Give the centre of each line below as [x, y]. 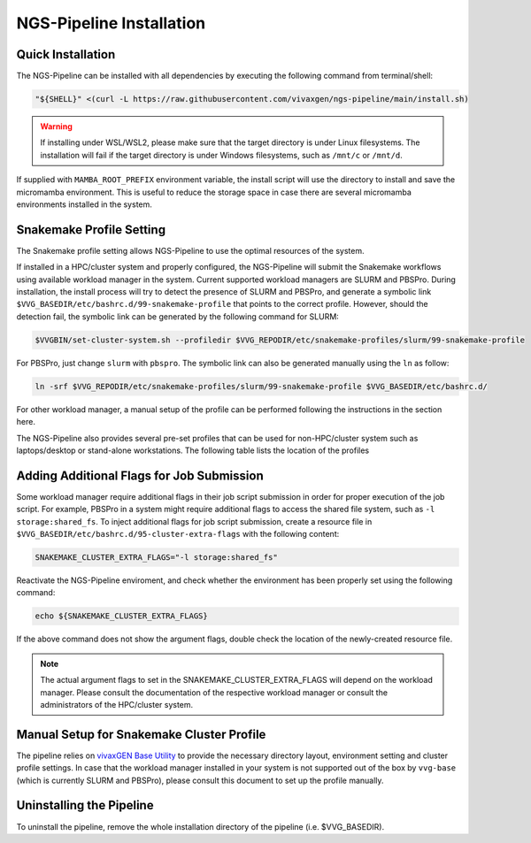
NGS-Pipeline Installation [111, 23]
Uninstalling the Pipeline [85, 805]
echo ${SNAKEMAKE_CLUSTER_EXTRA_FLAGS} [121, 616]
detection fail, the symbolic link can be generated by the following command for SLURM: [178, 316]
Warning [56, 126]
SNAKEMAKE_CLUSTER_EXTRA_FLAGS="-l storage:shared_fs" [156, 558]
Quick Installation [66, 54]
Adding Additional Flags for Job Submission [140, 475]
